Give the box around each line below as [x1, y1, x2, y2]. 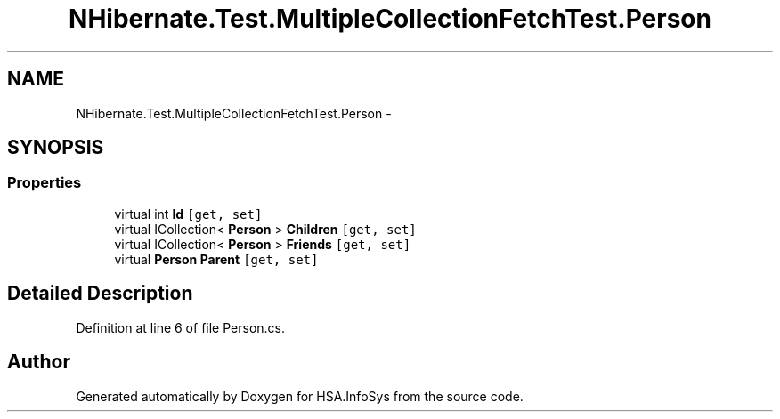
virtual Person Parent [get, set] [114, 251, 319, 267]
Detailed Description [7, 282, 193, 305]
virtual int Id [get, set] [114, 205, 263, 222]
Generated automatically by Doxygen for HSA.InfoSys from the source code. [76, 388, 524, 404]
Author [7, 351, 70, 374]
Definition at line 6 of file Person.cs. [76, 319, 285, 335]
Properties [7, 173, 82, 192]
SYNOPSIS [7, 136, 104, 159]
